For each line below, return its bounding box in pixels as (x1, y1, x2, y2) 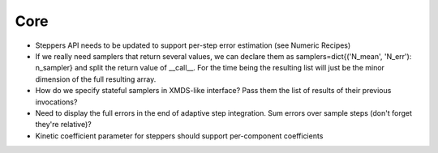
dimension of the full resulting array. (35, 74, 157, 84)
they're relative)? (35, 120, 92, 130)
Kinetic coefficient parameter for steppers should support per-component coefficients (35, 130, 324, 141)
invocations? (35, 97, 78, 107)
